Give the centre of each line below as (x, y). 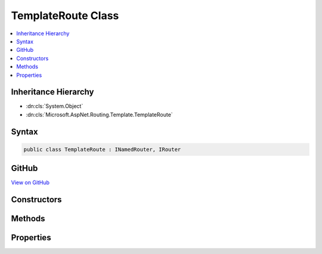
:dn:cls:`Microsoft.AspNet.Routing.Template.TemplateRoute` (99, 114)
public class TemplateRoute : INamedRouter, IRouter (102, 149)
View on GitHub (30, 182)
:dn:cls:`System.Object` (55, 106)
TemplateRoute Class (65, 16)
